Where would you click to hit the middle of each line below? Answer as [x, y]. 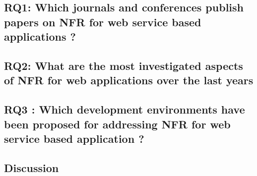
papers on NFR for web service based [103, 22]
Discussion [32, 167]
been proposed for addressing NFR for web [117, 124]
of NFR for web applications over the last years [129, 80]
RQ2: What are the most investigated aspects [124, 65]
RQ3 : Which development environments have [125, 109]
